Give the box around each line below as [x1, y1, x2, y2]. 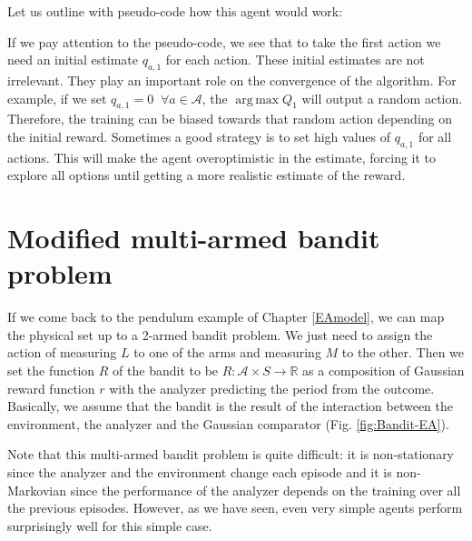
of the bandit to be [113, 361, 219, 380]
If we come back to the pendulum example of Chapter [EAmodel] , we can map [7, 307, 445, 326]
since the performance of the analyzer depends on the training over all [70, 480, 461, 499]
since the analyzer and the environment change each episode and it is [7, 463, 392, 482]
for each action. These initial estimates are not [165, 50, 425, 69]
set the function [7, 361, 95, 380]
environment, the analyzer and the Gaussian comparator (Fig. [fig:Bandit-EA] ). [7, 414, 449, 433]
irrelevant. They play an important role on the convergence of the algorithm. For [7, 70, 457, 89]
